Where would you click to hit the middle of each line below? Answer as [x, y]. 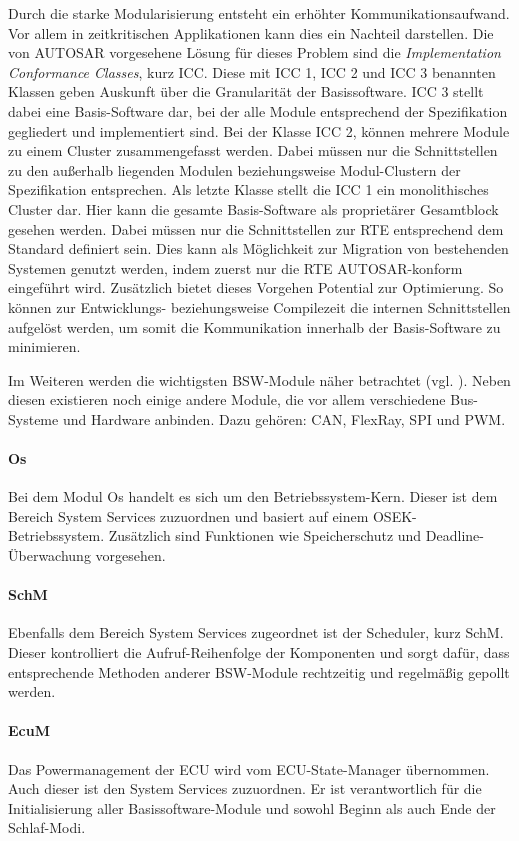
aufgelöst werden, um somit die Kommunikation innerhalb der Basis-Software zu [254, 326]
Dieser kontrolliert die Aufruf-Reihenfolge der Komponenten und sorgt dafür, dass [259, 652]
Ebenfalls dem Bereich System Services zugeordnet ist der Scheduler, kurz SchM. [256, 632]
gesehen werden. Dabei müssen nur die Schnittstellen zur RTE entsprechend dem [256, 228]
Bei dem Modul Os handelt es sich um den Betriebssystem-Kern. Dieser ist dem [253, 496]
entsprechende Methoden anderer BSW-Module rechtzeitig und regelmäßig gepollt [259, 671]
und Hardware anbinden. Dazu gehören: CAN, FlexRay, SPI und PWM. [284, 418]
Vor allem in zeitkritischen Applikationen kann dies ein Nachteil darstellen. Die [251, 32]
